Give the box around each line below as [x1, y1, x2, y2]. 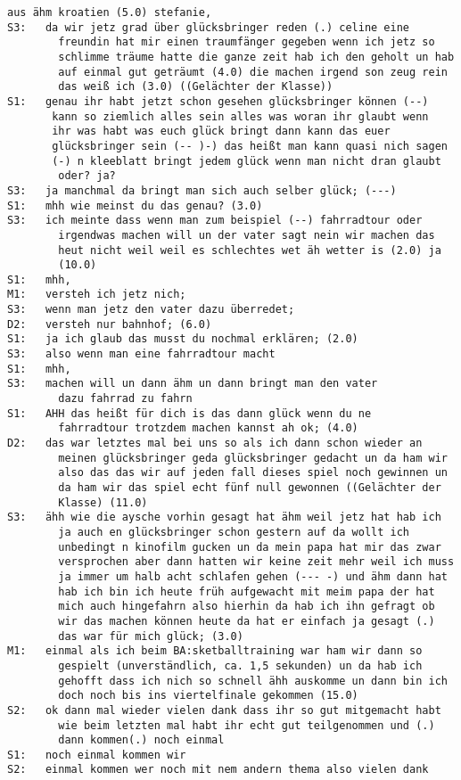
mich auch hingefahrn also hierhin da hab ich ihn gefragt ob [58, 600, 435, 613]
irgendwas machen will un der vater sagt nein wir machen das [58, 228, 435, 242]
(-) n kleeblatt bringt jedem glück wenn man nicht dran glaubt [52, 154, 441, 168]
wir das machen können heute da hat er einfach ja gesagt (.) [58, 614, 435, 628]
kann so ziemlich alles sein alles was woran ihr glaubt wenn [52, 110, 429, 123]
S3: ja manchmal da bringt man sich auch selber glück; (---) [7, 184, 397, 197]
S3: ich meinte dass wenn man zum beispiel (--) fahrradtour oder [7, 214, 423, 227]
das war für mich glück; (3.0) [58, 629, 243, 643]
